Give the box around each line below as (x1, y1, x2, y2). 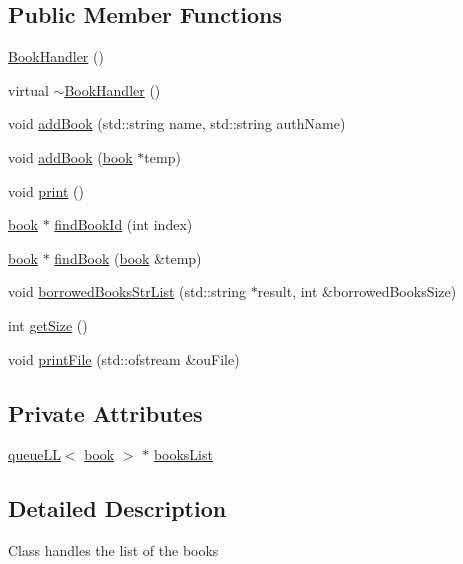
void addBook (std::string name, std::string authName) (8, 113, 346, 134)
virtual (8, 79, 49, 100)
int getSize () (8, 314, 88, 335)
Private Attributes (8, 397, 203, 428)
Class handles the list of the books (8, 540, 219, 561)
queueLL (8, 444, 61, 465)
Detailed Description (8, 493, 227, 524)
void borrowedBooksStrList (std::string (8, 281, 247, 302)
